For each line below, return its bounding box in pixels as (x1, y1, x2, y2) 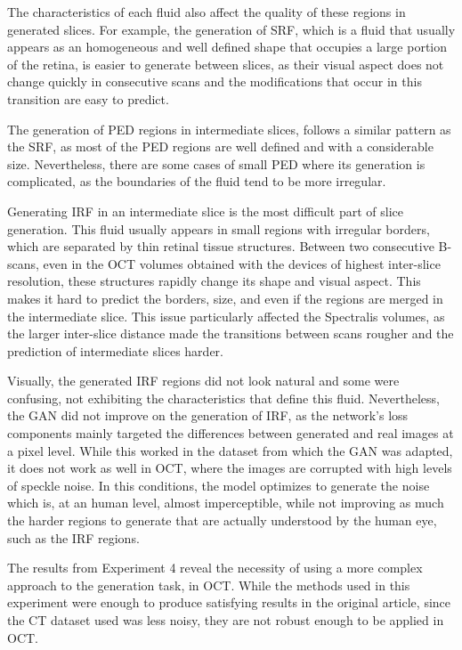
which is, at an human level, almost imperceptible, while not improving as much (7, 493, 444, 512)
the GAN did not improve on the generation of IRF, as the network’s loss (7, 406, 409, 425)
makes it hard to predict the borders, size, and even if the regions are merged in (7, 288, 443, 307)
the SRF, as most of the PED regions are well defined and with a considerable (7, 137, 434, 156)
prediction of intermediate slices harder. (7, 341, 223, 360)
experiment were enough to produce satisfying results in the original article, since (7, 593, 451, 612)
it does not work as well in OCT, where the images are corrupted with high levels (7, 459, 452, 477)
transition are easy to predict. (7, 89, 169, 108)
